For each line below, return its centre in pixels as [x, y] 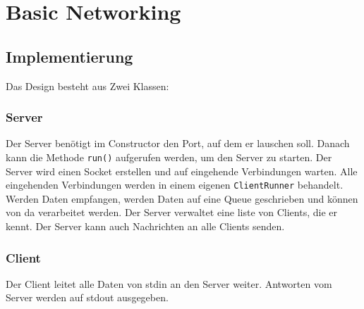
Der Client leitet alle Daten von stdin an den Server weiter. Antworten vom [169, 283]
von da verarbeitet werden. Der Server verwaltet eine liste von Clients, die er [172, 212]
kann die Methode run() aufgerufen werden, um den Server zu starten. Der [169, 157]
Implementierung [69, 56]
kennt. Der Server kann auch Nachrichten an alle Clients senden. [145, 226]
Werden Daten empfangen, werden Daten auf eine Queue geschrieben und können [182, 198]
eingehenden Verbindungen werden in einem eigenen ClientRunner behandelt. [175, 185]
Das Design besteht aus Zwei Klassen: [87, 86]
